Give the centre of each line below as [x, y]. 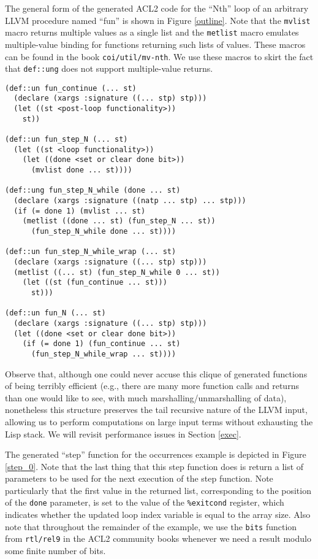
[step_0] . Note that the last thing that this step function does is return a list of [154, 466]
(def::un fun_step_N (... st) [66, 140]
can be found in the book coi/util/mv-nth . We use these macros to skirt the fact [159, 56]
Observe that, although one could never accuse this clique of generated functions [156, 373]
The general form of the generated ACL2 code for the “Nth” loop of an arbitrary [157, 8]
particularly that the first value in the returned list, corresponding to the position [158, 490]
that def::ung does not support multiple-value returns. [109, 68]
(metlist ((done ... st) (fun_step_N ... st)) [119, 221]
